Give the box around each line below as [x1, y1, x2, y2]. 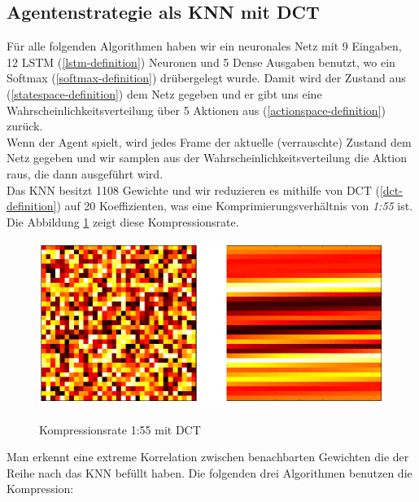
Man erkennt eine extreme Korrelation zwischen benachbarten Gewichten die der [7, 448, 409, 465]
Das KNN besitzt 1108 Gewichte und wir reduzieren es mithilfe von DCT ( [7, 181, 380, 198]
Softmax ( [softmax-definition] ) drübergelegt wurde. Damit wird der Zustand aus [7, 69, 406, 86]
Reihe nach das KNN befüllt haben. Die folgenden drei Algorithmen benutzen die [7, 464, 412, 481]
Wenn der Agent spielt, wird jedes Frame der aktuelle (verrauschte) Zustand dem [7, 133, 412, 150]
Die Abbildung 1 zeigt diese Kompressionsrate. [7, 213, 239, 230]
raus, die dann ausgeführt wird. [7, 165, 164, 182]
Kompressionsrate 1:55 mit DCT [39, 421, 201, 438]
